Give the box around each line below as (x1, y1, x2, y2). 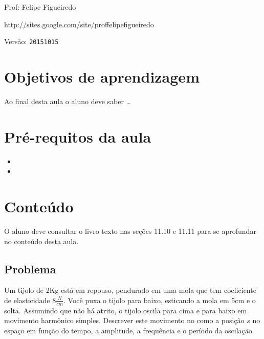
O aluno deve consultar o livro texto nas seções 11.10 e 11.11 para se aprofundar (4, 226, 256, 236)
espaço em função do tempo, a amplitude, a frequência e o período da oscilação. (4, 325, 254, 335)
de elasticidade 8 (4, 294, 56, 305)
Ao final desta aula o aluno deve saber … (4, 95, 131, 106)
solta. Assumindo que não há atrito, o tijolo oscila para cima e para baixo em (4, 305, 247, 315)
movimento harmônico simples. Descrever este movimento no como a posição (4, 315, 245, 326)
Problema (4, 261, 56, 276)
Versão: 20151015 (4, 36, 59, 47)
